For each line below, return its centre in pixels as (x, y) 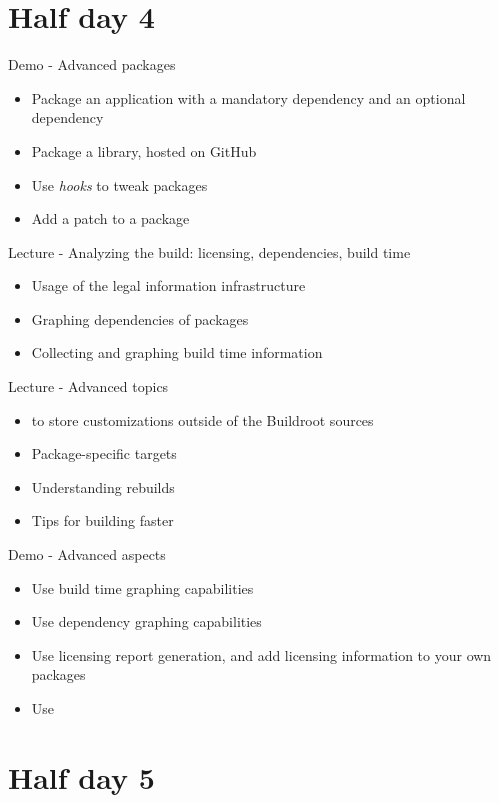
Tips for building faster (102, 520)
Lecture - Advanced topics (88, 386)
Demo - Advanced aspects (87, 554)
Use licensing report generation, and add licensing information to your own (261, 654)
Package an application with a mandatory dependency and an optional (248, 97)
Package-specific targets (104, 453)
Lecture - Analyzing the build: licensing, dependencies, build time (209, 251)
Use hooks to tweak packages (119, 184)
